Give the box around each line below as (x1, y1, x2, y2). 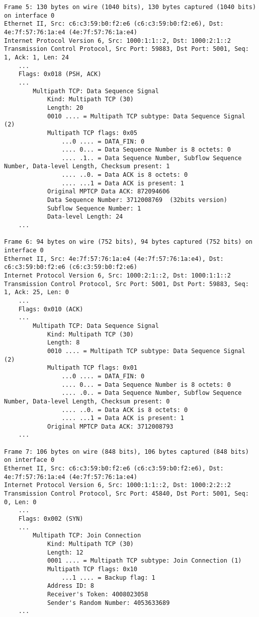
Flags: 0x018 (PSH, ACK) (18, 71, 102, 78)
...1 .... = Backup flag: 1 (61, 574, 155, 581)
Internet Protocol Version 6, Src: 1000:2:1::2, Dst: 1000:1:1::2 (4, 272, 231, 279)
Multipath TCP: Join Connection (33, 532, 141, 539)
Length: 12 (47, 549, 83, 556)
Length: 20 (47, 104, 83, 111)
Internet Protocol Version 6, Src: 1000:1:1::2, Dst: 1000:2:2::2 (4, 482, 231, 489)
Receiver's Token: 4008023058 (47, 590, 148, 598)
